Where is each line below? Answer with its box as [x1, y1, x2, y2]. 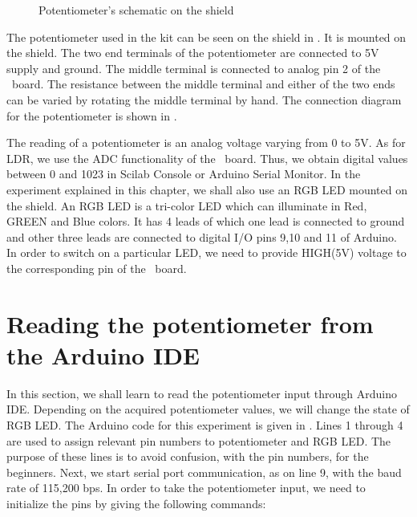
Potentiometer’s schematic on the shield [38, 2, 234, 18]
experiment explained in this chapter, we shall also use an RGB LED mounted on [6, 181, 407, 197]
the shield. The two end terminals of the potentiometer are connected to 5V [6, 44, 379, 61]
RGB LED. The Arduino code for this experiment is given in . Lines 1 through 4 [6, 417, 403, 433]
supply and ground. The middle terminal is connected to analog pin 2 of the [6, 59, 381, 76]
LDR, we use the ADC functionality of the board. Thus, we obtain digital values [6, 149, 408, 166]
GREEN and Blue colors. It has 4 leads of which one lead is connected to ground [6, 213, 405, 230]
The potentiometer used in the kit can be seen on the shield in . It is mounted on [6, 28, 407, 45]
